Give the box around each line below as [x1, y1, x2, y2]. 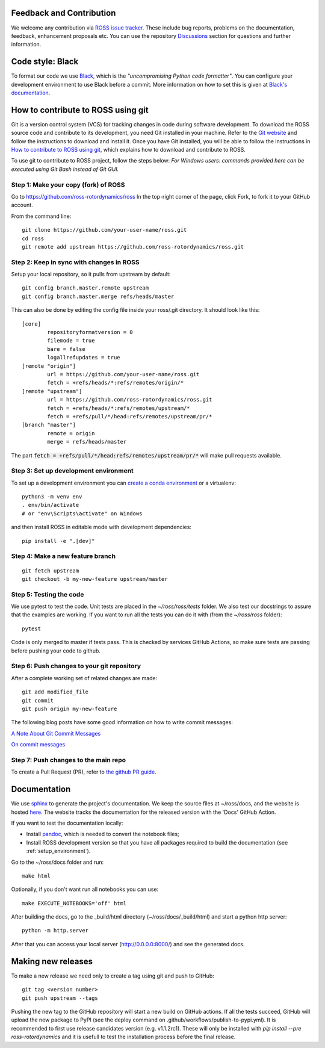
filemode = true [47, 337, 95, 344]
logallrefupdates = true [47, 354, 120, 361]
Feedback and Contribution [11, 8, 116, 18]
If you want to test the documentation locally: [11, 819, 123, 826]
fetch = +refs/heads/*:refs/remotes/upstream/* [47, 405, 190, 412]
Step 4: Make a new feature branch [11, 552, 116, 560]
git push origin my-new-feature [22, 705, 117, 712]
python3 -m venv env [22, 494, 82, 500]
